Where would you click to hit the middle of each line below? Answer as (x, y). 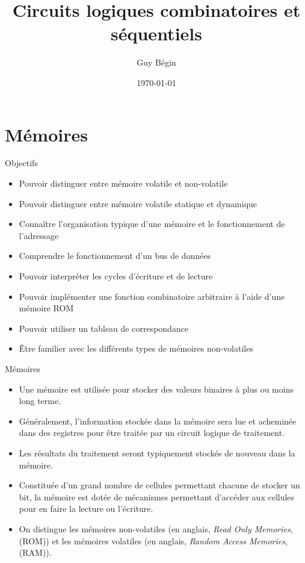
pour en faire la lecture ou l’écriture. (86, 509)
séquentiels (156, 33)
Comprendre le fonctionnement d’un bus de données (115, 256)
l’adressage (39, 235)
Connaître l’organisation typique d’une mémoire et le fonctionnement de (152, 224)
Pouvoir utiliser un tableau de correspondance (104, 328)
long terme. (40, 401)
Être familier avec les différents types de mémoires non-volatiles (136, 348)
